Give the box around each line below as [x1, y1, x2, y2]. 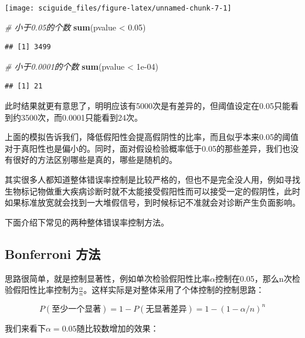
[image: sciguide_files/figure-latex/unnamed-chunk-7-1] [5, 4, 232, 12]
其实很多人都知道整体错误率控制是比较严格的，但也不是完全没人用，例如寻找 [5, 173, 300, 185]
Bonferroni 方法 [5, 244, 101, 262]
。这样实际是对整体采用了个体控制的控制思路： [83, 284, 265, 296]
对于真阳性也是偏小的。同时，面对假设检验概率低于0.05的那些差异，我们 [5, 142, 282, 154]
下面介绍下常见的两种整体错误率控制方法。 [5, 216, 169, 228]
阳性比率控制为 [21, 284, 79, 296]
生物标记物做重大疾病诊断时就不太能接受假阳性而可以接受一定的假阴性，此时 [5, 185, 300, 197]
